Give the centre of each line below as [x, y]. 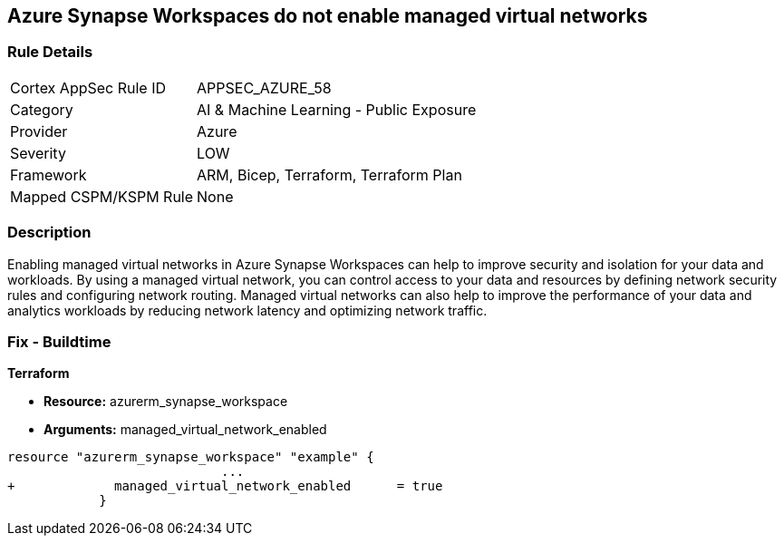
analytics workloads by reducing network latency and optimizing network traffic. [247, 310]
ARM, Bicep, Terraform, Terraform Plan [329, 175]
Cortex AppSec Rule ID [88, 87]
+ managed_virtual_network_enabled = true [225, 486]
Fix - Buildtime [59, 341]
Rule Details [50, 52]
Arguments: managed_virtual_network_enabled [185, 430]
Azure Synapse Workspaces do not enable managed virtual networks [328, 16]
